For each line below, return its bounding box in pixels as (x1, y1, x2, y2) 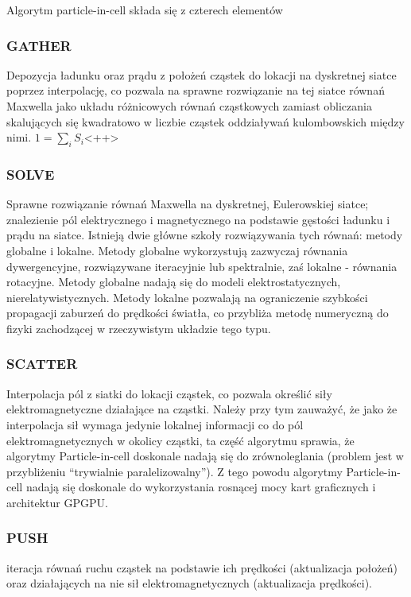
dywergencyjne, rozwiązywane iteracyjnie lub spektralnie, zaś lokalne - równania (6, 258, 397, 274)
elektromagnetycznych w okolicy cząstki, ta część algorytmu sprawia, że (6, 432, 355, 448)
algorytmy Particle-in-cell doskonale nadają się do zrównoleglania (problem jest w (6, 448, 404, 464)
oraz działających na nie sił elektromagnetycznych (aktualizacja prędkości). (6, 575, 372, 591)
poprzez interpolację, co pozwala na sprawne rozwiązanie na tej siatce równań (6, 82, 385, 99)
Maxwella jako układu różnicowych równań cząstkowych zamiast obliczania (6, 98, 372, 114)
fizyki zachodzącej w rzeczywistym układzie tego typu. (6, 320, 271, 336)
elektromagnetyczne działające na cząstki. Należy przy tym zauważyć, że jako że (6, 401, 397, 417)
